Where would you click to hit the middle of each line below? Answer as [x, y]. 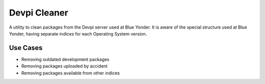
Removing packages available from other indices [71, 73]
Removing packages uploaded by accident [65, 66]
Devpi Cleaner [39, 13]
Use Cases [26, 48]
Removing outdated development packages [66, 59]
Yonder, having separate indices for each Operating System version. [78, 34]
